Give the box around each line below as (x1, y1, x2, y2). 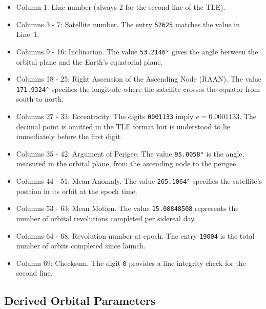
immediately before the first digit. (16, 131, 122, 142)
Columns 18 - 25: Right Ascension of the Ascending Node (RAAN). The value (16, 73, 262, 84)
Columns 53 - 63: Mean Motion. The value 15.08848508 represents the (16, 203, 239, 214)
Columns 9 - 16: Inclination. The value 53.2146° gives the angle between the (16, 46, 258, 56)
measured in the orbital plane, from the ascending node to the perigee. (16, 158, 238, 169)
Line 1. (16, 29, 39, 40)
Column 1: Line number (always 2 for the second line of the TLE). (16, 2, 226, 12)
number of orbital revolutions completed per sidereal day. (16, 213, 196, 223)
